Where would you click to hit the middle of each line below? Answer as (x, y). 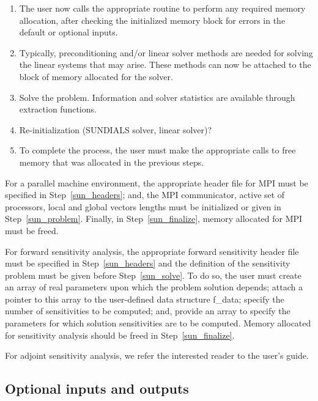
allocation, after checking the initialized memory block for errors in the (152, 20)
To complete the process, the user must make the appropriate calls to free (157, 150)
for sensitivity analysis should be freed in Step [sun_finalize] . (120, 335)
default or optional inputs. (68, 32)
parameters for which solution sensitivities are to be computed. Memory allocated (158, 323)
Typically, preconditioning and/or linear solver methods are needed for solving (166, 52)
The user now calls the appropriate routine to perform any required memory (162, 8)
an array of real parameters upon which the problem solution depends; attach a (154, 287)
